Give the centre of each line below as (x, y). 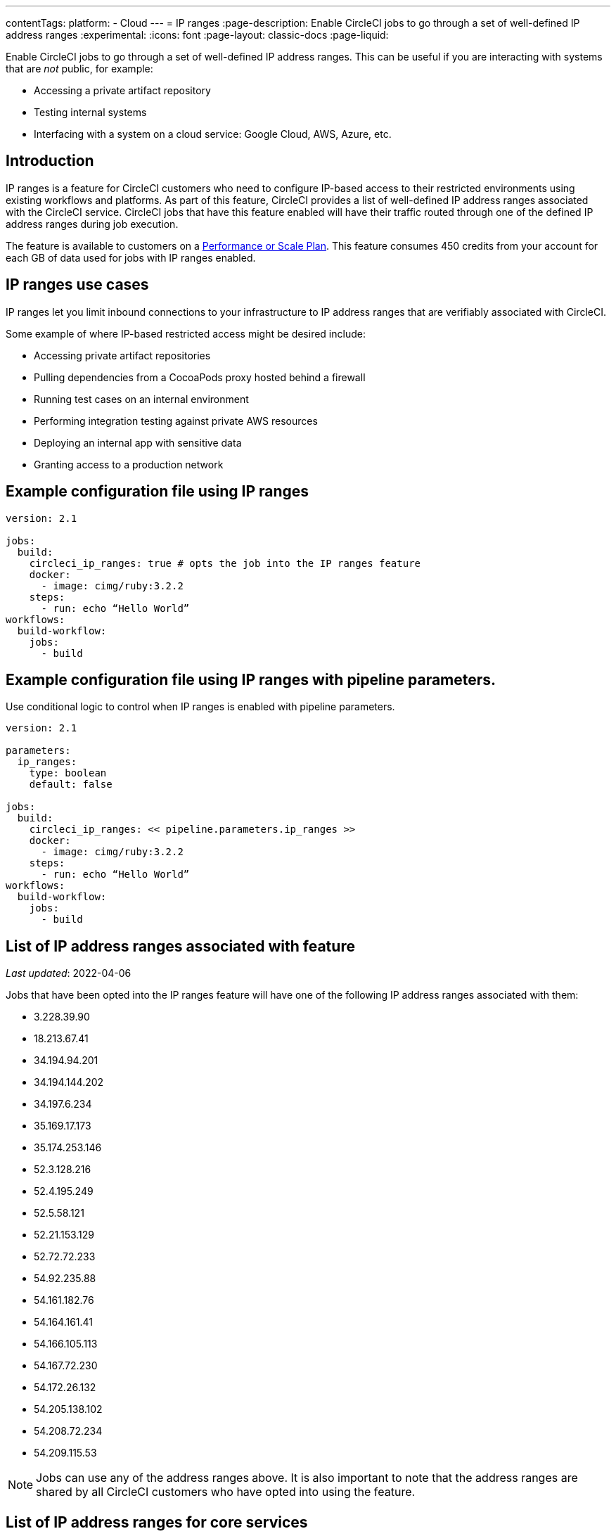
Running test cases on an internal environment (141, 399)
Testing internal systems (90, 112)
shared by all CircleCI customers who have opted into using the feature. (226, 1492)
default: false (71, 785)
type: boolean (68, 773)
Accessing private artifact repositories (122, 355)
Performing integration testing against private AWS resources (176, 421)
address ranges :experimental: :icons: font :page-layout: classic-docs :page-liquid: (197, 35)
